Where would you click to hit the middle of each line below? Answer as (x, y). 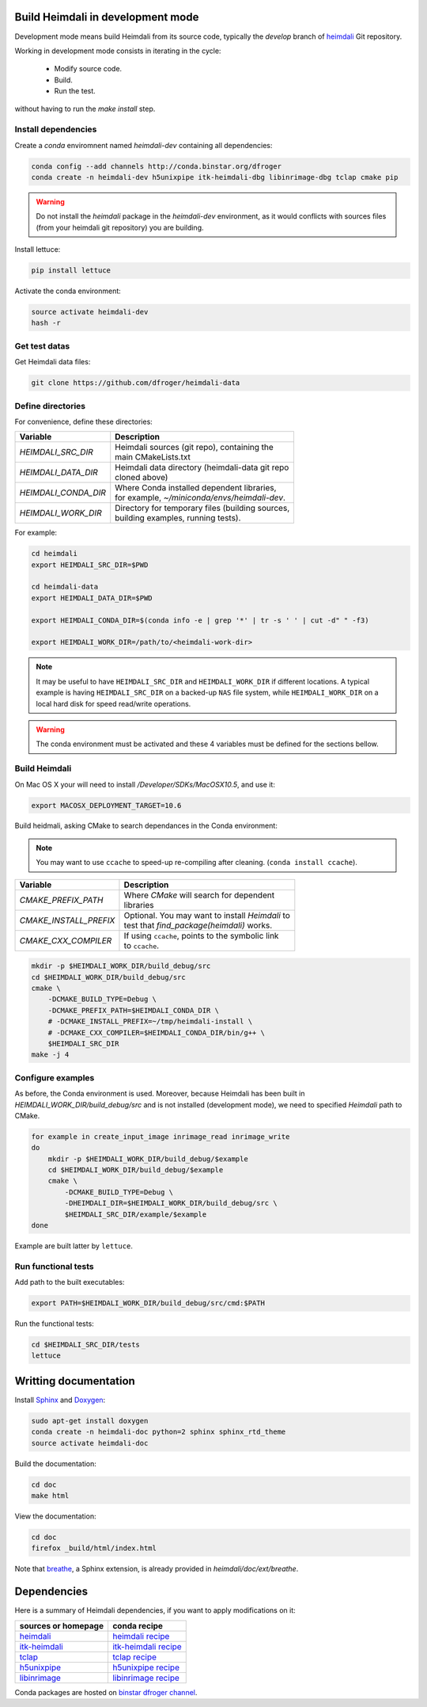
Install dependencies (56, 129)
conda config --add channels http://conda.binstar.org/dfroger (157, 166)
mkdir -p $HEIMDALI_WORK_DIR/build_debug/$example (148, 1159)
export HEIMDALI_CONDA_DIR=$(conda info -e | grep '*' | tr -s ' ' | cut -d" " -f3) (200, 620)
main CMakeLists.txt (153, 457)
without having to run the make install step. (85, 109)
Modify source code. (88, 69)
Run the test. (75, 91)
